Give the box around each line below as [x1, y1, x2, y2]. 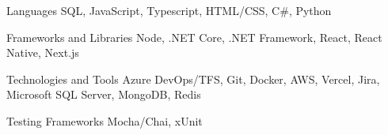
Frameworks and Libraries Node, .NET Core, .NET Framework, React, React [6, 28, 382, 45]
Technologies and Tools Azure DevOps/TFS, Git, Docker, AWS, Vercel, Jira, [6, 70, 380, 87]
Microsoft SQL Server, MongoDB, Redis [6, 86, 201, 103]
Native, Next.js [6, 44, 79, 61]
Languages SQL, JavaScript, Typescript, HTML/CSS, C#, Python [6, 2, 332, 18]
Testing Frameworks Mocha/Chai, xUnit [6, 112, 203, 129]
